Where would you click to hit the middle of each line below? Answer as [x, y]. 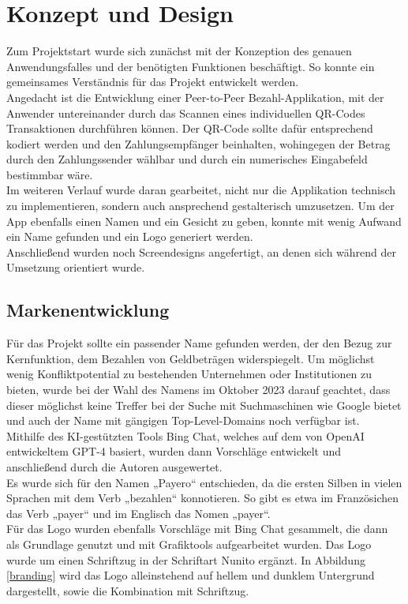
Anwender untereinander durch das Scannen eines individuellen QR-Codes [186, 113]
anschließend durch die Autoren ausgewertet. [114, 466]
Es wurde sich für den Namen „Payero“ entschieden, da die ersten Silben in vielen [204, 482]
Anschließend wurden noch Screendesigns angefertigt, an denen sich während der [202, 251]
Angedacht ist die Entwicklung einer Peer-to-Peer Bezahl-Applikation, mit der [195, 97]
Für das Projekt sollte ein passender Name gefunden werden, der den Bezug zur [199, 343]
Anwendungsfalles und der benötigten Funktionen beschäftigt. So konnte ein [191, 66]
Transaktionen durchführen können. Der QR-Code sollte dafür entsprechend [190, 128]
